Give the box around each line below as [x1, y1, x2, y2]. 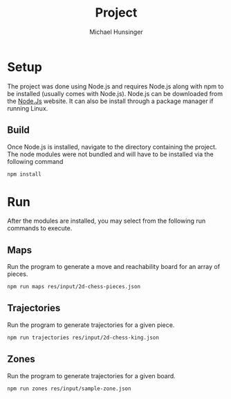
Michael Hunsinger [89, 28, 143, 36]
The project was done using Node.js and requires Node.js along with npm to [7, 82, 224, 91]
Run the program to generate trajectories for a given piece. [7, 320, 175, 329]
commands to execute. [7, 224, 73, 232]
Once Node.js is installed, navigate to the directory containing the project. [7, 142, 217, 151]
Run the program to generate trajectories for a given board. [7, 371, 176, 380]
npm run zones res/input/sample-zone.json [7, 385, 131, 392]
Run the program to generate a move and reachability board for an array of [7, 263, 220, 271]
